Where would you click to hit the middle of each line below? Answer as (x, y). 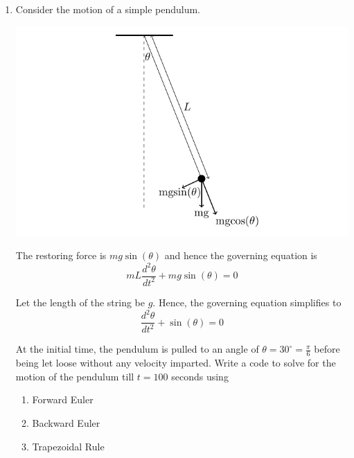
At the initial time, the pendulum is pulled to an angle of (137, 349)
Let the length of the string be (80, 302)
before (327, 349)
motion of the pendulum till (75, 376)
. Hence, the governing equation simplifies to (247, 302)
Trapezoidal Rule (68, 446)
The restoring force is (61, 255)
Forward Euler (63, 399)
